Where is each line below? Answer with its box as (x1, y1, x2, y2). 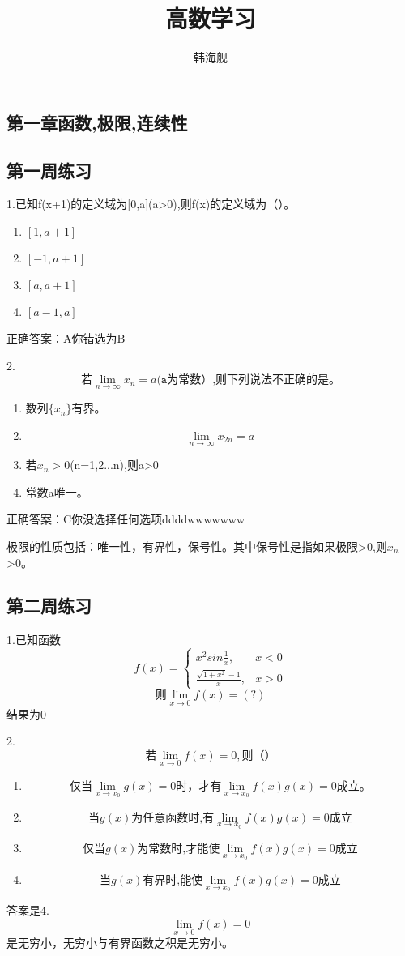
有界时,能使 (143, 874, 203, 886)
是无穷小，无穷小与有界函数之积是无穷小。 (6, 934, 233, 951)
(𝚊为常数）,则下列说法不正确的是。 (156, 374, 341, 386)
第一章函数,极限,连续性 (6, 109, 188, 134)
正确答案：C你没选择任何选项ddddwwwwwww (6, 510, 245, 527)
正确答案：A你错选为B (6, 329, 126, 346)
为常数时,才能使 (137, 843, 220, 856)
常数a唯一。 (25, 483, 88, 500)
